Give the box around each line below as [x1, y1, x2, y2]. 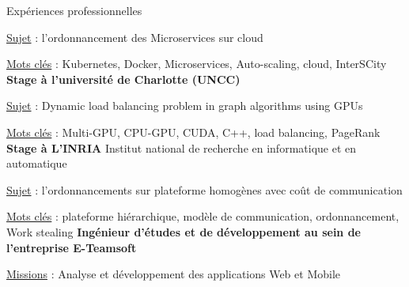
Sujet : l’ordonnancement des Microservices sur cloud [6, 28, 263, 45]
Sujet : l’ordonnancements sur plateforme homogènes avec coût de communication [6, 181, 403, 198]
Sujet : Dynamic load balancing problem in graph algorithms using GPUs [6, 97, 363, 114]
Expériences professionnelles [6, 2, 142, 18]
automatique [6, 155, 67, 172]
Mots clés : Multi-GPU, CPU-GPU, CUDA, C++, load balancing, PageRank [6, 123, 381, 140]
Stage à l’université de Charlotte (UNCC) [6, 70, 240, 87]
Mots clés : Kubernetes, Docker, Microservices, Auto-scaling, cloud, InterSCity [6, 55, 387, 72]
